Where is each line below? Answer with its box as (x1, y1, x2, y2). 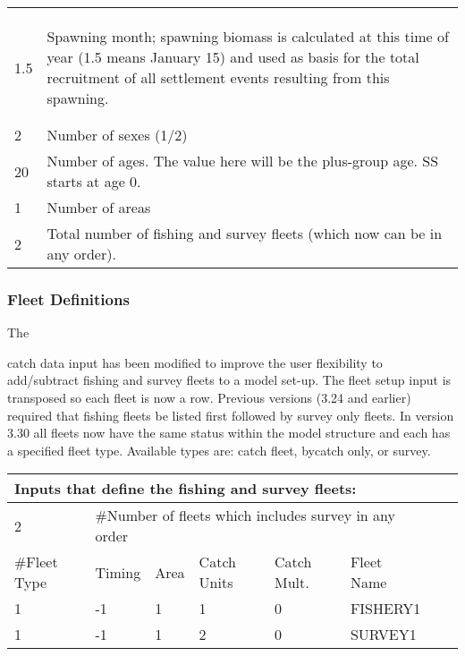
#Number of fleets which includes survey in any (95, 505, 395, 526)
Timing (95, 561, 141, 583)
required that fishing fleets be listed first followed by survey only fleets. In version (7, 405, 454, 424)
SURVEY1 (350, 624, 417, 645)
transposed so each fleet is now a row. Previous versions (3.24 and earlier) (7, 388, 411, 406)
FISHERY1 (350, 598, 421, 619)
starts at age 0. (46, 171, 141, 192)
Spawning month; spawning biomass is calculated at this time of (46, 26, 449, 47)
